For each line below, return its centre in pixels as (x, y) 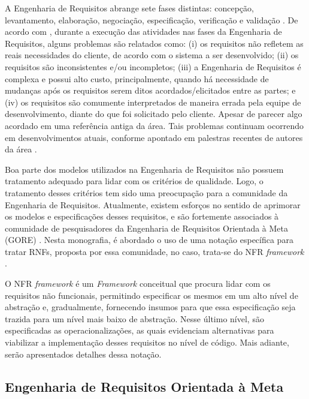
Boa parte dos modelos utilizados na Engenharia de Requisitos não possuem (144, 169)
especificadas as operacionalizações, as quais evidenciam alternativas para (140, 330)
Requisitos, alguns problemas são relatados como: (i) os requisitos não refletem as (154, 43)
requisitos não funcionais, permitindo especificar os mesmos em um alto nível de (152, 295)
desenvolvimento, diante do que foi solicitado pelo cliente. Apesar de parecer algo (154, 114)
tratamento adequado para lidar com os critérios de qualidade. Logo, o (134, 181)
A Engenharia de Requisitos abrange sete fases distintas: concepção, (129, 8)
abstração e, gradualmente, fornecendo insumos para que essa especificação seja (150, 307)
